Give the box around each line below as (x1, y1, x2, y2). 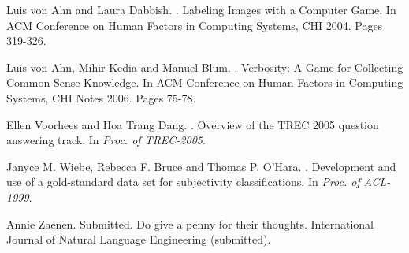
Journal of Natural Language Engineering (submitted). (6, 231, 271, 247)
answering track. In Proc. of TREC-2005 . (6, 132, 206, 148)
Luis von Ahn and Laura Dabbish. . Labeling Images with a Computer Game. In (6, 2, 396, 17)
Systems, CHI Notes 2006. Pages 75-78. (6, 89, 196, 106)
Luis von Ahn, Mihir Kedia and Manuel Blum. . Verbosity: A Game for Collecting (6, 58, 403, 75)
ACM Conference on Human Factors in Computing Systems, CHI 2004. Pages (6, 17, 383, 33)
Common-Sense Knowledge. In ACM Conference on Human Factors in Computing (6, 74, 403, 91)
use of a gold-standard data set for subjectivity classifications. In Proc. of (6, 173, 360, 190)
